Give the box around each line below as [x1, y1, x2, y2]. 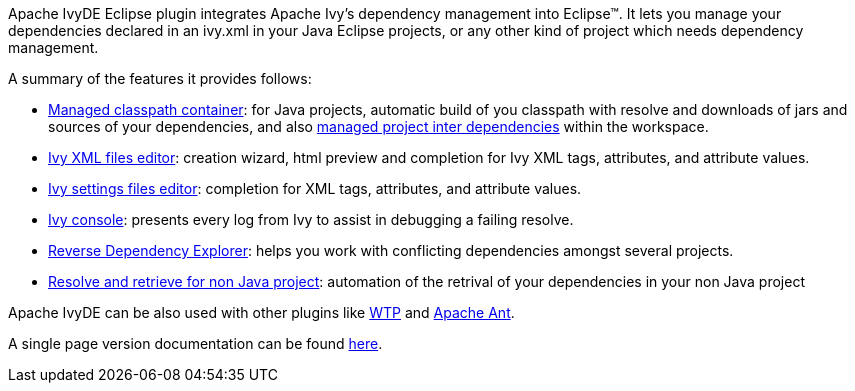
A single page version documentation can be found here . [8, 335, 383, 352]
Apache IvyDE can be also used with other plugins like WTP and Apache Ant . [8, 304, 515, 321]
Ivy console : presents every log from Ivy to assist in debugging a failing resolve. [48, 211, 574, 228]
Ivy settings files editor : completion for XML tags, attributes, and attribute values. [48, 180, 582, 197]
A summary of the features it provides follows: [8, 70, 312, 87]
